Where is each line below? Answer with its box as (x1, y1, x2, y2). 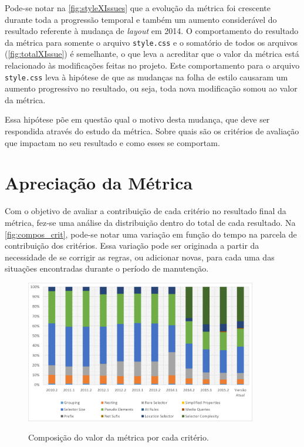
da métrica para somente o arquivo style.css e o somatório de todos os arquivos (5, 36, 298, 48)
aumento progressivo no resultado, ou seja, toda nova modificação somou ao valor (5, 82, 298, 94)
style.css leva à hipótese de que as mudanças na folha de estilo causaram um (5, 70, 288, 83)
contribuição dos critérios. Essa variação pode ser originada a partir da (5, 239, 259, 252)
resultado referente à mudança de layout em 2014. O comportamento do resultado (5, 25, 299, 37)
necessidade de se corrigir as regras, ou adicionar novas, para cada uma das (5, 250, 275, 263)
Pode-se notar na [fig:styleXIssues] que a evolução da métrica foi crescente (5, 2, 271, 13)
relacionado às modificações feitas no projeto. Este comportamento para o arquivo (5, 59, 300, 72)
